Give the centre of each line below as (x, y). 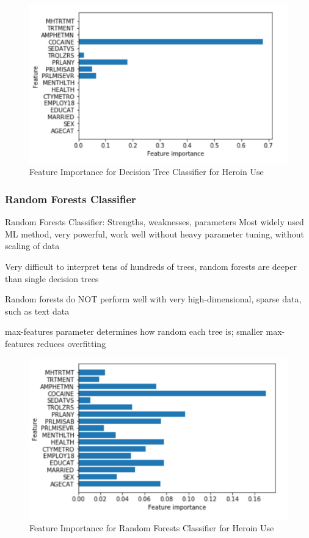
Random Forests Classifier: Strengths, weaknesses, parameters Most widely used (154, 222)
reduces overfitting (71, 343)
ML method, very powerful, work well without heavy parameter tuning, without (155, 234)
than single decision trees (52, 278)
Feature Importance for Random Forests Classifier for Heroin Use (152, 528)
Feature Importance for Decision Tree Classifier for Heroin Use (147, 172)
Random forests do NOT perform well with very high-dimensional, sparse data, (153, 299)
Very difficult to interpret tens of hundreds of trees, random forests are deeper (151, 266)
